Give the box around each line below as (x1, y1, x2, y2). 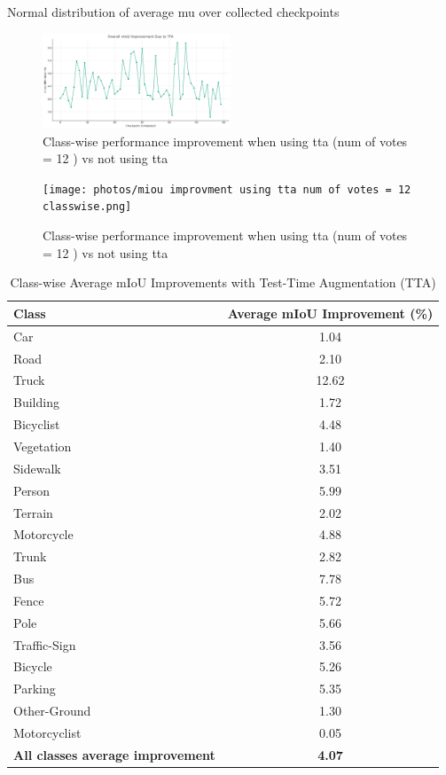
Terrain (13, 503, 53, 521)
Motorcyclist (13, 723, 82, 741)
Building (13, 393, 59, 411)
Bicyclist (13, 415, 60, 434)
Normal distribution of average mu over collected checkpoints (7, 3, 340, 20)
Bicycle (13, 657, 52, 676)
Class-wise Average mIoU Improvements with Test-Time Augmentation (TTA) (10, 273, 436, 292)
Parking (13, 679, 56, 698)
